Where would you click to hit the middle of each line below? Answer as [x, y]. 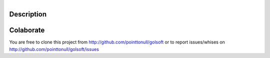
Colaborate [27, 30]
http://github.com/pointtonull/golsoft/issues [54, 49]
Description [28, 14]
